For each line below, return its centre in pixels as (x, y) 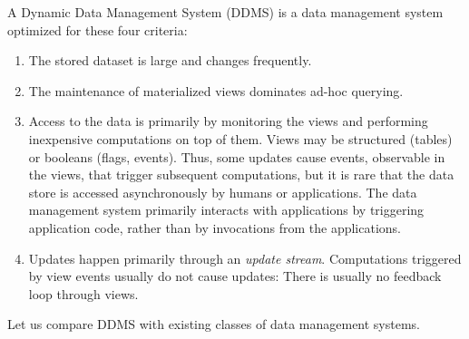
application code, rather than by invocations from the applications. (215, 227)
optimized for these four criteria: (98, 29)
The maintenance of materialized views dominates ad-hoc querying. (216, 90)
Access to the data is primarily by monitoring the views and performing (228, 121)
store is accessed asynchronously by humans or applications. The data (223, 192)
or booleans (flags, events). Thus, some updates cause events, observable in (237, 156)
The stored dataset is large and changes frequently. (170, 60)
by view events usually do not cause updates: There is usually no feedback (235, 276)
